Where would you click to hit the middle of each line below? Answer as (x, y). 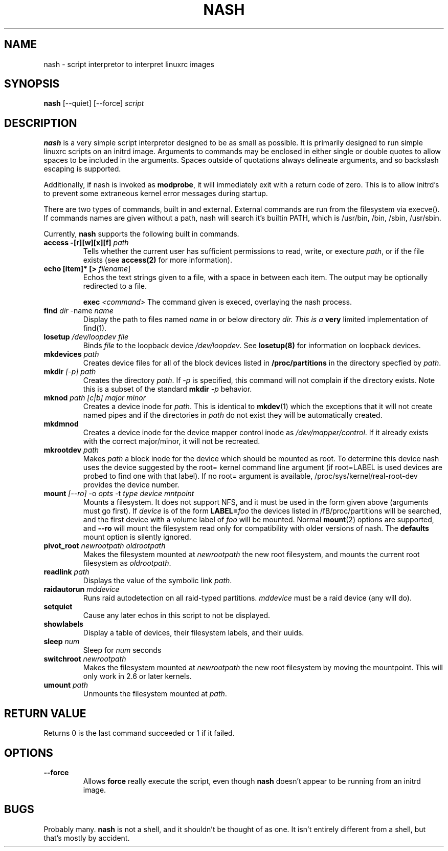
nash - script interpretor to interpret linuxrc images (129, 64)
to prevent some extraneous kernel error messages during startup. (156, 194)
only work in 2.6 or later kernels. (137, 676)
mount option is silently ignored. (137, 537)
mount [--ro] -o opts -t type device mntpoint (119, 494)
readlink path (66, 572)
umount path (66, 685)
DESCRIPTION (41, 123)
